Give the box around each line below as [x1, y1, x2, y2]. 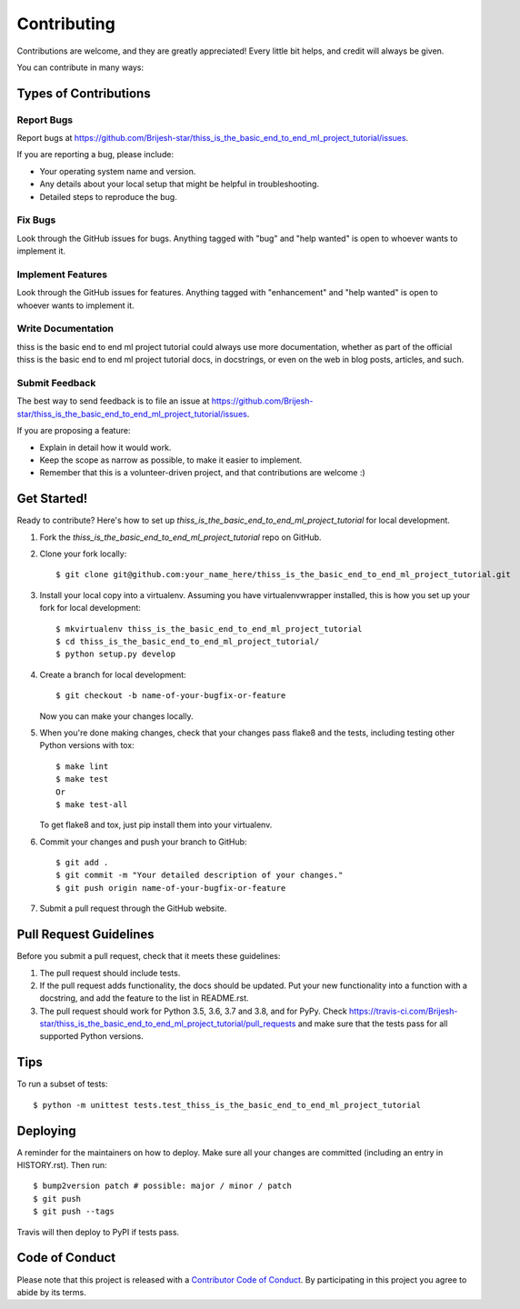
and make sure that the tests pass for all [297, 1018, 448, 1029]
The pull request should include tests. [39, 967, 181, 978]
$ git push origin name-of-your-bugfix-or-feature [55, 883, 286, 893]
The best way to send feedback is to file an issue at [16, 395, 210, 406]
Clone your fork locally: [39, 548, 127, 559]
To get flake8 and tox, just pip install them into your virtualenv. [39, 819, 273, 831]
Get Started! [16, 491, 88, 506]
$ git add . [55, 857, 109, 868]
